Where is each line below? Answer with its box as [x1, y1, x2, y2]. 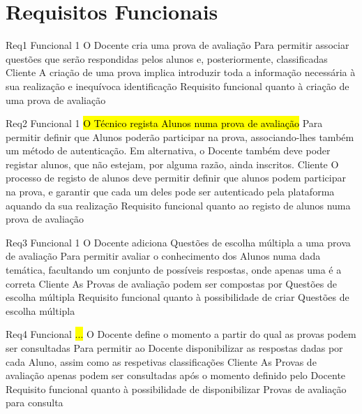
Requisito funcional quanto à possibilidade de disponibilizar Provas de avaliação [6, 381, 347, 396]
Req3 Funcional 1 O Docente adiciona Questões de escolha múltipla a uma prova [6, 235, 351, 249]
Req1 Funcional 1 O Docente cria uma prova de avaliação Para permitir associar [6, 38, 349, 52]
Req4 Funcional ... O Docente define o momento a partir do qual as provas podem [6, 327, 356, 341]
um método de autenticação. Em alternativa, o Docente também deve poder [6, 143, 331, 158]
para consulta [6, 395, 63, 410]
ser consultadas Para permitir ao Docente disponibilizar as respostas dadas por [6, 341, 343, 355]
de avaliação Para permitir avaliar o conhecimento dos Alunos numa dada [6, 249, 321, 263]
